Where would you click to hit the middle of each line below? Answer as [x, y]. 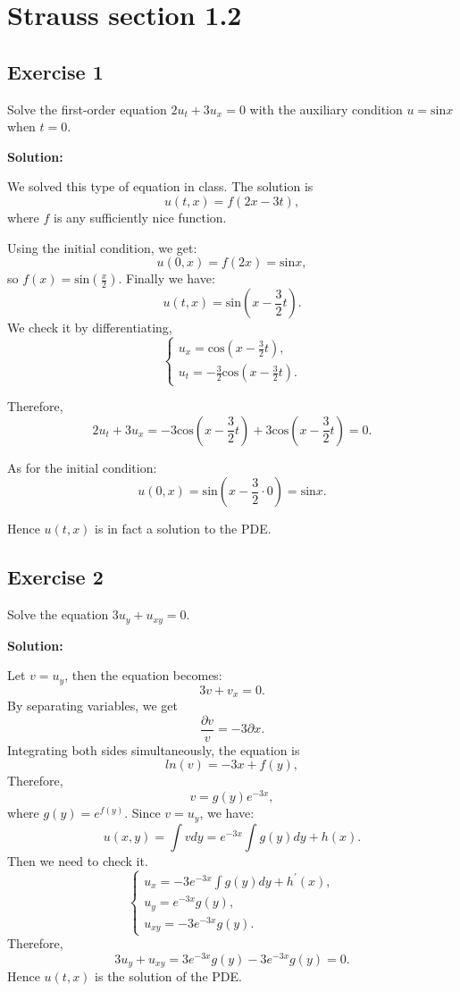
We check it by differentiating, [90, 328]
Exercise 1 [55, 71]
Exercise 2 [55, 577]
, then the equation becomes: [143, 675]
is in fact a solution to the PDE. [183, 529]
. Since [142, 813]
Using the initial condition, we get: [102, 247]
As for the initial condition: [82, 467]
